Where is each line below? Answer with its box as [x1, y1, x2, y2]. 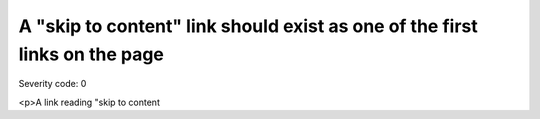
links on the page [18, 43, 165, 65]
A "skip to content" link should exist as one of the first [18, 15, 479, 37]
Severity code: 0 [18, 78, 87, 90]
